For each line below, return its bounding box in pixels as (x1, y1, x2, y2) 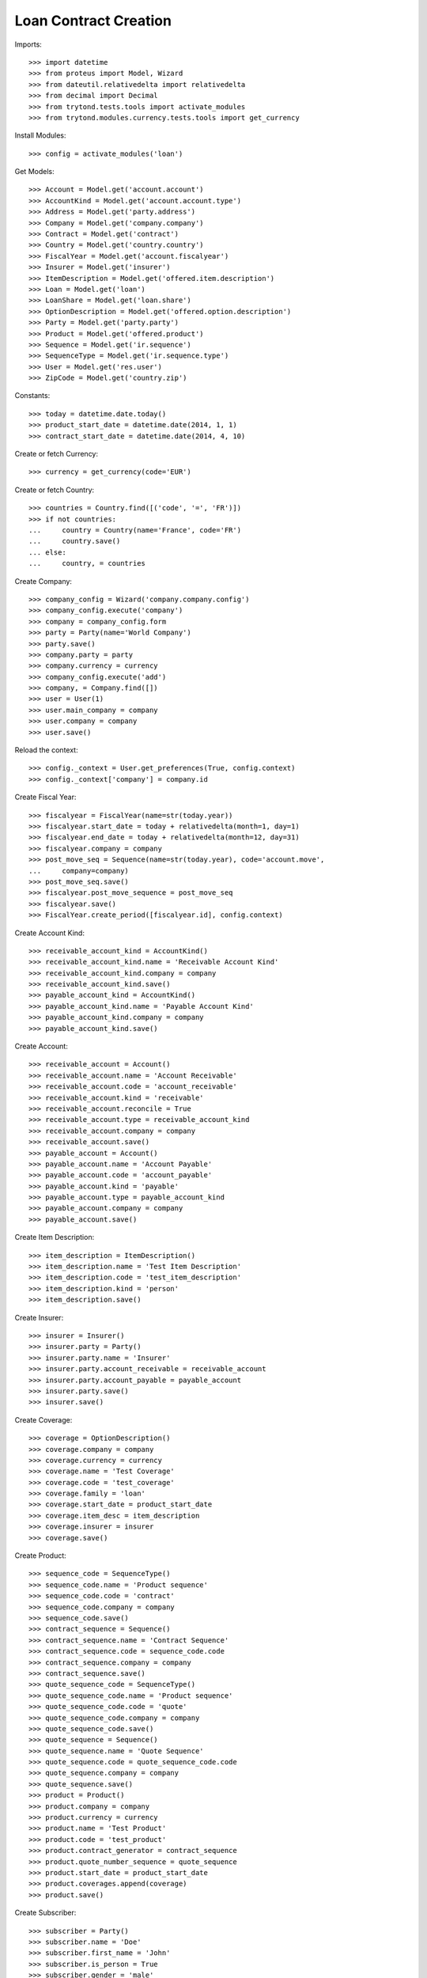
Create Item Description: (14, 1233, 95, 1242)
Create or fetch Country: (14, 485, 95, 494)
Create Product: (14, 1551, 66, 1560)
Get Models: (14, 167, 55, 176)
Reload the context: (14, 745, 78, 755)
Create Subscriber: (14, 1908, 77, 1918)
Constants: (14, 391, 51, 400)
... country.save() (28, 536, 121, 546)
